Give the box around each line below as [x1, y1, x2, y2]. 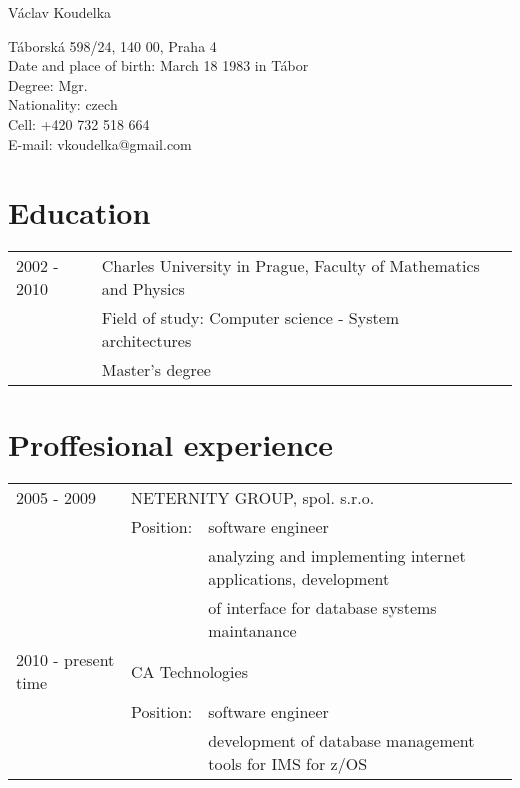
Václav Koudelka [8, 2, 112, 22]
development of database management [208, 729, 475, 753]
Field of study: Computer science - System [101, 306, 400, 330]
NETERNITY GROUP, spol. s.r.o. [130, 486, 375, 510]
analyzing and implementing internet [208, 544, 466, 568]
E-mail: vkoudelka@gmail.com [8, 133, 192, 154]
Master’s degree [101, 358, 211, 382]
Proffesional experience [8, 424, 334, 465]
